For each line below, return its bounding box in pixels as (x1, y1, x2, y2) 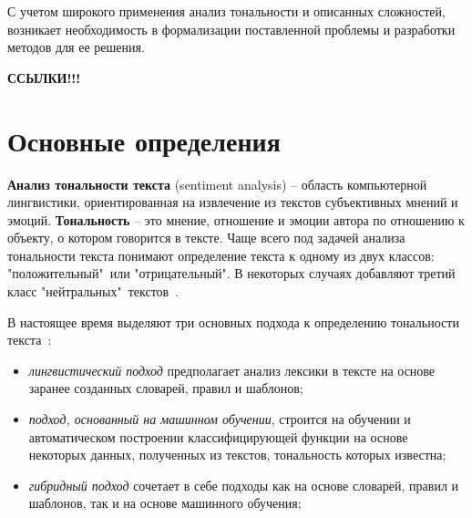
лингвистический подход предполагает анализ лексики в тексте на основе (28, 360, 436, 379)
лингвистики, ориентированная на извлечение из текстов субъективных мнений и (7, 192, 458, 212)
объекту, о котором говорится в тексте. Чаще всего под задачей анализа (7, 228, 405, 247)
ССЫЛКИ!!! (7, 67, 81, 87)
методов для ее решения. (7, 37, 145, 57)
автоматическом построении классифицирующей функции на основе (28, 427, 408, 446)
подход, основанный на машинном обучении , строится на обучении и (28, 409, 411, 429)
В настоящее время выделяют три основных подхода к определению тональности (7, 312, 459, 331)
